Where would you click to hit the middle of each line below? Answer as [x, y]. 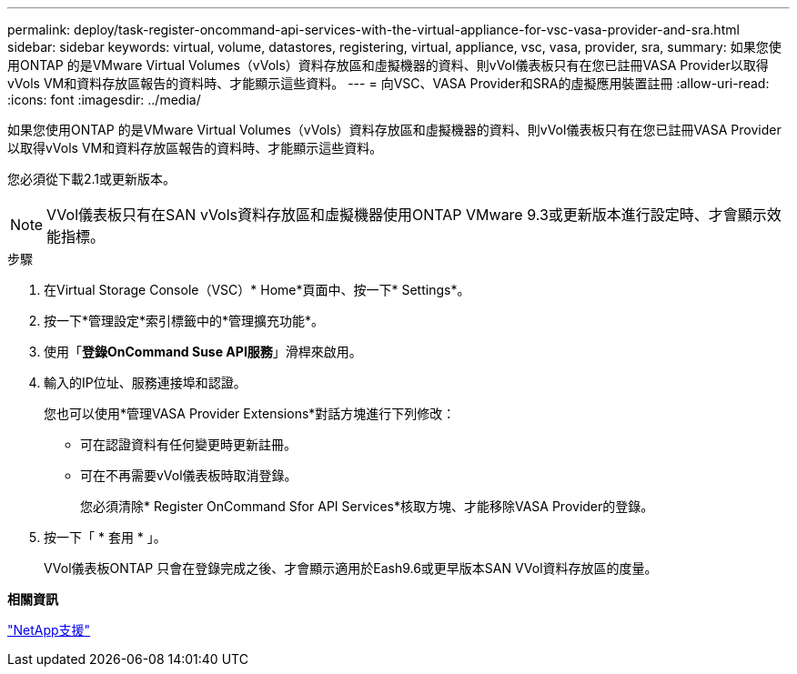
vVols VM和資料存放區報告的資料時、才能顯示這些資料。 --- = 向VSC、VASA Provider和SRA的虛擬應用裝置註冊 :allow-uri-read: [388, 83]
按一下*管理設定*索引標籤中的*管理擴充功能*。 [184, 321]
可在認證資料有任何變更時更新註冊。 [188, 444]
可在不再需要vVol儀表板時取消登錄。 [189, 475]
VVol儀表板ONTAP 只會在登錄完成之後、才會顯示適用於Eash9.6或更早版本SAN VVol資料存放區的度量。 [351, 568]
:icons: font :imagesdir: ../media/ [104, 100]
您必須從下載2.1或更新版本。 [92, 179]
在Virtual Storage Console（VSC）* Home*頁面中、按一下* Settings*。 [257, 290]
